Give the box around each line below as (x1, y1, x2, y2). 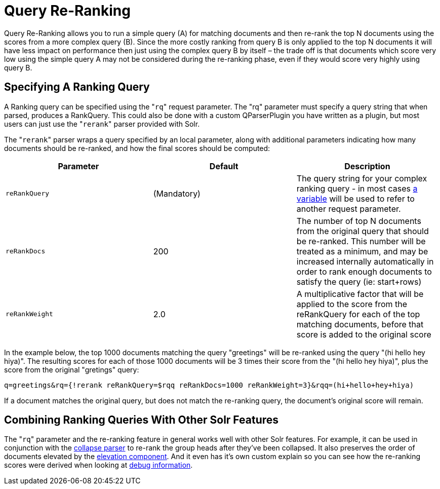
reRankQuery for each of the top (296, 309, 420, 319)
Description (344, 161, 390, 171)
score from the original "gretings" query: (4, 365, 139, 374)
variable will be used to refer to (296, 193, 415, 204)
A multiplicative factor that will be (296, 288, 424, 299)
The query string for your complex (296, 173, 427, 183)
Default (209, 161, 238, 171)
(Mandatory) (153, 188, 201, 199)
